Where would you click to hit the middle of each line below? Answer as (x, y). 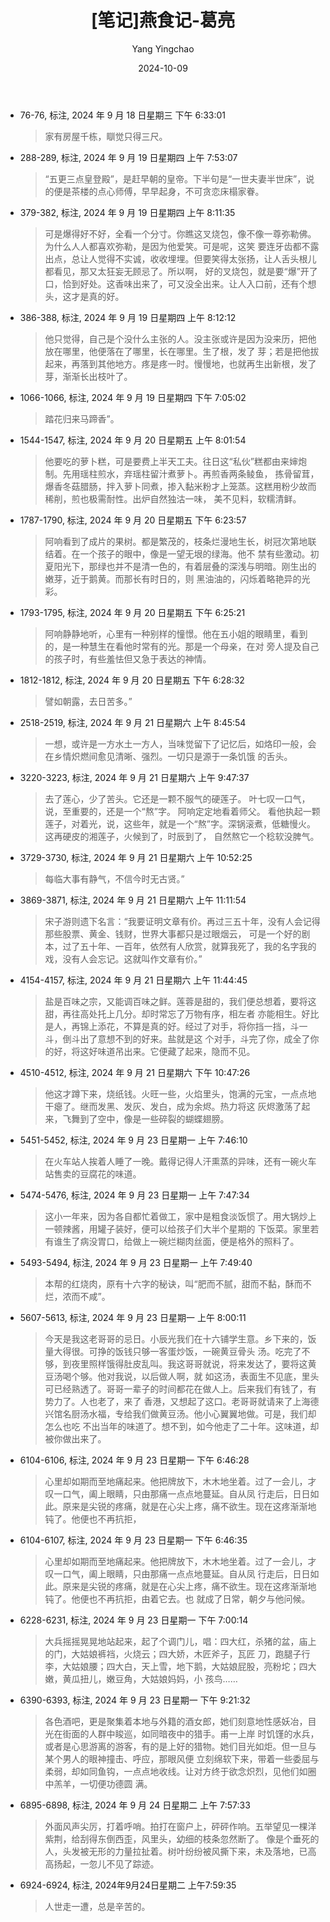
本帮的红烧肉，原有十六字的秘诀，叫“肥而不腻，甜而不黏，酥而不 (178, 1283)
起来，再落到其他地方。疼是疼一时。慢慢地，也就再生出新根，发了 (180, 363)
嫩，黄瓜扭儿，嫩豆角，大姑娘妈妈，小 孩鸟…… (141, 1678)
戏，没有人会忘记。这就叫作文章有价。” (123, 958)
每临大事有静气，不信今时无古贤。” (114, 878)
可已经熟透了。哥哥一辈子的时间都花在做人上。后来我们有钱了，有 (180, 1388)
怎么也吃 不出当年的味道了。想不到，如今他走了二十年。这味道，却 (182, 1426)
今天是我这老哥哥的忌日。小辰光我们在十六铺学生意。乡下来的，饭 (180, 1338)
